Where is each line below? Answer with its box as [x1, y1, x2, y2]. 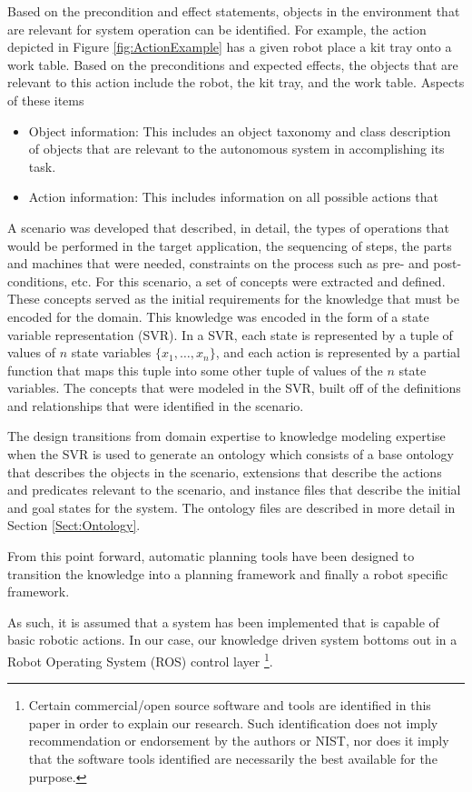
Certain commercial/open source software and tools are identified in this [28, 696, 431, 715]
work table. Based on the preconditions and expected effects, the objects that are [7, 55, 458, 74]
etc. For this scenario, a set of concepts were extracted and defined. [71, 271, 446, 290]
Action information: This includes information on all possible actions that [28, 187, 439, 206]
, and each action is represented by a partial [215, 343, 460, 362]
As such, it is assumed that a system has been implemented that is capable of [7, 612, 439, 631]
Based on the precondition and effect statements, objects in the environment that [7, 2, 460, 20]
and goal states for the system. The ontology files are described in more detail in [7, 497, 456, 516]
